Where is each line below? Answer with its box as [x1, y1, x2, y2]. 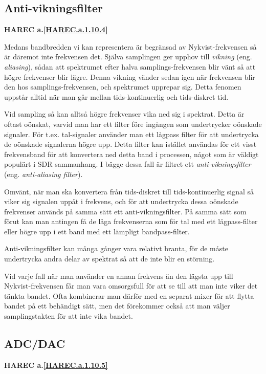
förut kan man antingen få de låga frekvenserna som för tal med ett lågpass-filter [4, 216, 258, 227]
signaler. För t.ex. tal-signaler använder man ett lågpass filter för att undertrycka [4, 128, 259, 139]
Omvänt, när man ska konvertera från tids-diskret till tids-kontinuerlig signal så [4, 186, 254, 196]
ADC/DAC [4, 336, 65, 351]
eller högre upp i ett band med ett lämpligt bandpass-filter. [4, 226, 190, 236]
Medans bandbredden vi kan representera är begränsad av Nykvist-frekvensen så [4, 41, 257, 52]
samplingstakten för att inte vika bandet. [4, 311, 133, 321]
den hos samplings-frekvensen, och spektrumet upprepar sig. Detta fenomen [4, 81, 241, 92]
